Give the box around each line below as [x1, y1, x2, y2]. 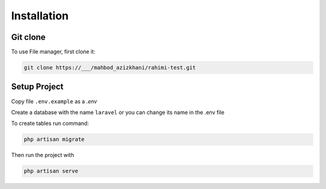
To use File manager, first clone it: [11, 48, 96, 56]
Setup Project [11, 82, 64, 92]
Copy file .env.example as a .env [11, 97, 97, 105]
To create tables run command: [11, 120, 89, 127]
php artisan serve [24, 168, 78, 175]
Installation [11, 9, 69, 22]
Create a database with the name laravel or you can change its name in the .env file [11, 109, 225, 116]
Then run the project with [11, 152, 75, 159]
